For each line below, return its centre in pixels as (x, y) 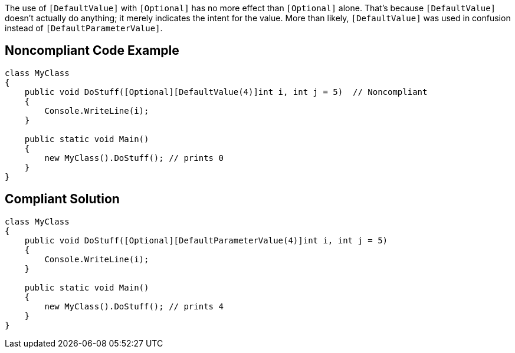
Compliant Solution (62, 199)
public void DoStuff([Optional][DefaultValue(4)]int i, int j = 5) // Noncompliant (226, 92)
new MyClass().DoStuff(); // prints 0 (134, 158)
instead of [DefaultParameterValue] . (84, 28)
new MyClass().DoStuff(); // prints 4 (134, 306)
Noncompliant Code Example (92, 51)
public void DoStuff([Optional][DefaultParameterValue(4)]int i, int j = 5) (206, 240)
